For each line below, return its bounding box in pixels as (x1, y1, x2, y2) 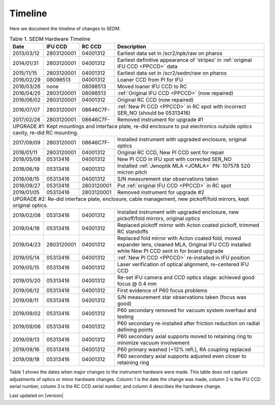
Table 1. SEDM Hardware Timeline (9, 36, 91, 43)
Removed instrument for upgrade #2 (117, 189, 205, 196)
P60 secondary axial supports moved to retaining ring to (117, 333, 252, 340)
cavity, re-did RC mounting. (12, 129, 78, 136)
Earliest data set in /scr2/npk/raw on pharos (117, 50, 223, 57)
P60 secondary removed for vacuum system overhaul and (117, 307, 257, 314)
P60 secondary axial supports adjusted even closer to (117, 352, 246, 360)
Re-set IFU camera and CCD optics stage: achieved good (117, 274, 255, 281)
